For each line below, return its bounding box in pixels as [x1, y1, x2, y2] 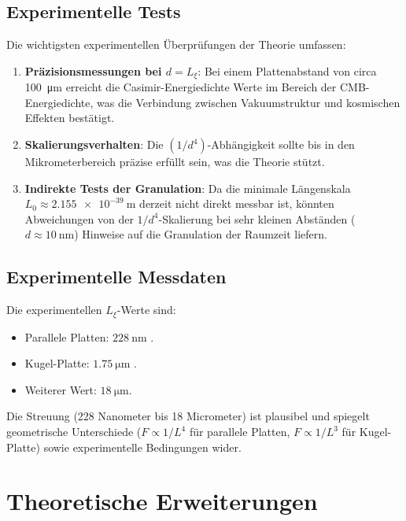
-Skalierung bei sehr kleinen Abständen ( [158, 210, 356, 227]
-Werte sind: [116, 301, 176, 318]
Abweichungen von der [24, 210, 134, 227]
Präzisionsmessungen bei [24, 62, 162, 79]
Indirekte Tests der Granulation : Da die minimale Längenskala [24, 179, 351, 196]
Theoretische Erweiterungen [6, 485, 318, 517]
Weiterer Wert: [24, 381, 97, 397]
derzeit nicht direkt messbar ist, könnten [139, 195, 334, 212]
